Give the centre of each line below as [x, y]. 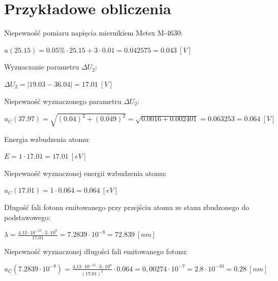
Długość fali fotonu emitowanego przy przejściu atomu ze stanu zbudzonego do [127, 207]
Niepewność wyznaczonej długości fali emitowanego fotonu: [96, 251]
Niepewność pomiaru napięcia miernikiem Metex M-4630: [94, 33]
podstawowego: [27, 217]
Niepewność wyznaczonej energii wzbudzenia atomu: [86, 173]
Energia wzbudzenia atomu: [47, 139]
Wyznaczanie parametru [42, 67]
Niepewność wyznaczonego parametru [63, 101]
